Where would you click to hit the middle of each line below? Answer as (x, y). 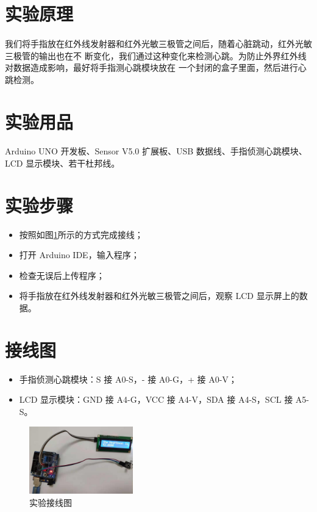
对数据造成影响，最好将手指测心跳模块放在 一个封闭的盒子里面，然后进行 (151, 67)
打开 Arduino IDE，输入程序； (79, 255)
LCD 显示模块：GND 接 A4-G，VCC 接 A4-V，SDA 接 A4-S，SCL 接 (156, 399)
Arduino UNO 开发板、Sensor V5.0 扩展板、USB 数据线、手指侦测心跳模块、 (156, 151)
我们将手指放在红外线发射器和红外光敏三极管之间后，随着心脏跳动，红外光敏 (158, 43)
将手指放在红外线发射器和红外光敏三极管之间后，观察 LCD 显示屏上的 (159, 296)
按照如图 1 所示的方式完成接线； (81, 234)
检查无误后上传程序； (62, 275)
